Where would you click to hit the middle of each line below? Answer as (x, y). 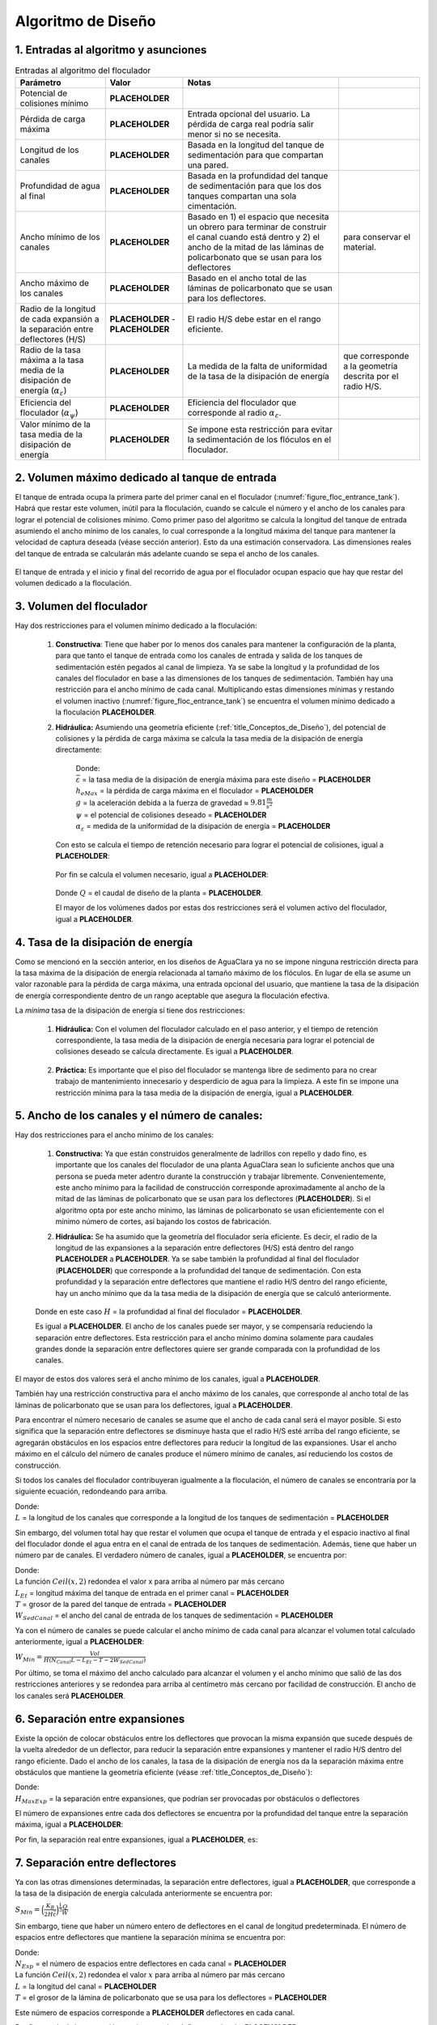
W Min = (29, 1658)
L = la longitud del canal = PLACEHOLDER (86, 1986)
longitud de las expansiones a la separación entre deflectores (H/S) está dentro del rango (205, 1247)
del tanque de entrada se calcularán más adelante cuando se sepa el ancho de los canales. (167, 553)
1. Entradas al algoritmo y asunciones (111, 50)
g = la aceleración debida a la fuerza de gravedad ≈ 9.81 (171, 803)
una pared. (208, 165)
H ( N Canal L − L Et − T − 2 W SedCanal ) (95, 1660)
